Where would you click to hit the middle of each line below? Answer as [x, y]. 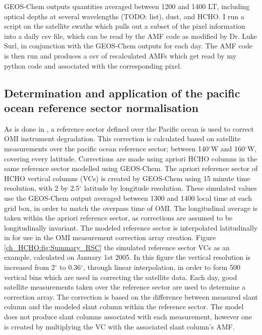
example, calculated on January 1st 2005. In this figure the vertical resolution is [127, 257]
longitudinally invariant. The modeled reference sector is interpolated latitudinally [131, 227]
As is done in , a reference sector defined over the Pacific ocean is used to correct [129, 128]
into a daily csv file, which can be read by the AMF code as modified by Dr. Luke [131, 36]
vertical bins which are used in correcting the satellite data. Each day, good [121, 277]
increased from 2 [29, 267]
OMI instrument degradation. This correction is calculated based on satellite [122, 138]
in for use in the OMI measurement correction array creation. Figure [110, 237]
